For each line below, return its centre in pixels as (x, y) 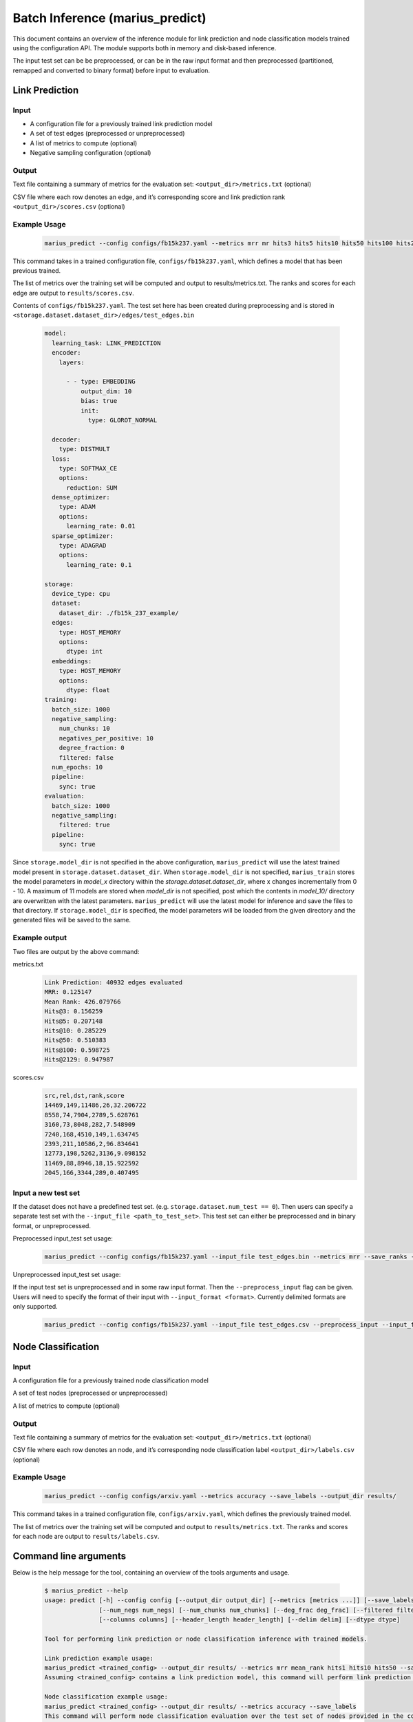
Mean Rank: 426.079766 (83, 1002)
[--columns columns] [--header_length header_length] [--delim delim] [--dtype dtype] (250, 1620)
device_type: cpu (81, 593)
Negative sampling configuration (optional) (91, 153)
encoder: (66, 353)
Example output (40, 938)
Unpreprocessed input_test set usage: (67, 1275)
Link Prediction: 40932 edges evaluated (113, 982)
